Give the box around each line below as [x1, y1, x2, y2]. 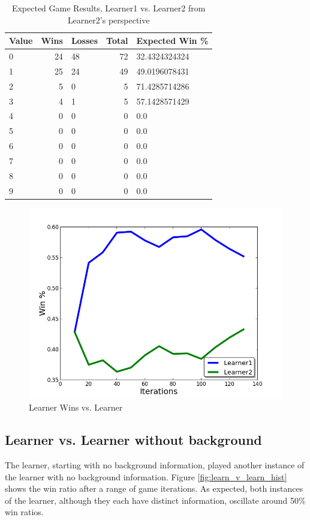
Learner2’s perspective [67, 13, 150, 26]
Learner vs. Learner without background [5, 430, 262, 449]
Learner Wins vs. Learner [29, 401, 123, 414]
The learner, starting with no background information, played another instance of [5, 459, 305, 471]
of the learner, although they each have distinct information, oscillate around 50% [5, 494, 306, 506]
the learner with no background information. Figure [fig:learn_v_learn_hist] [5, 470, 287, 483]
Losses [71, 34, 98, 47]
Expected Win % [136, 34, 209, 47]
